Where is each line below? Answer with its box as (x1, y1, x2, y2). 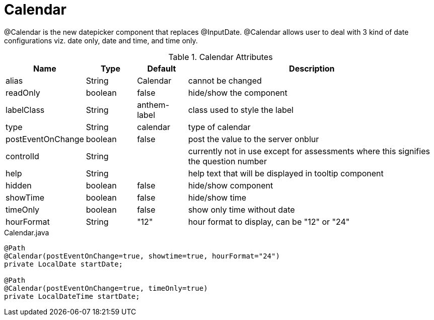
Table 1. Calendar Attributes (168, 51, 273, 62)
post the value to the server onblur (188, 134, 319, 144)
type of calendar (188, 121, 251, 132)
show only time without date (188, 204, 295, 215)
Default (147, 63, 176, 74)
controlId (6, 151, 39, 161)
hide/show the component (188, 87, 287, 98)
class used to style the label (188, 104, 294, 115)
